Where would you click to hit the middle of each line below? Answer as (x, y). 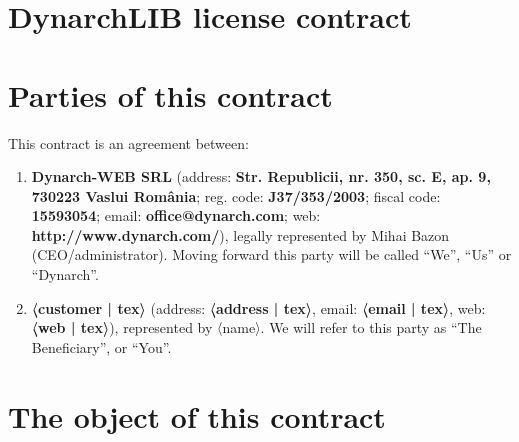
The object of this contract (197, 415)
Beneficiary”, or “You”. (101, 346)
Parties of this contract (170, 94)
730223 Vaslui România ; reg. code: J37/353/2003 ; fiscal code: (236, 195)
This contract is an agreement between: (128, 142)
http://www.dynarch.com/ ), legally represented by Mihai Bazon (240, 234)
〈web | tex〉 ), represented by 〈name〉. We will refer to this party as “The (256, 327)
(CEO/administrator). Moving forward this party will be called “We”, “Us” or (271, 254)
